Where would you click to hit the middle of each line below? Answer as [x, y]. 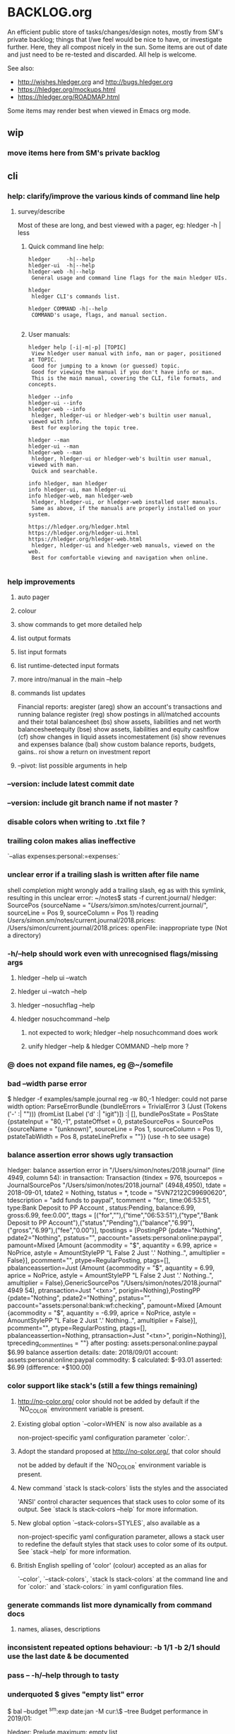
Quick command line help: [66, 246]
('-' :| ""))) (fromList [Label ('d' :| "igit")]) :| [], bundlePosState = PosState [113, 1114]
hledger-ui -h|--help [61, 265]
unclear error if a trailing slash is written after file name [103, 874]
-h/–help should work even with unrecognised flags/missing [113, 954]
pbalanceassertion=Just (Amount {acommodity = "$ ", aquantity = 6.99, [111, 1268]
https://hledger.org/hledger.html [79, 527]
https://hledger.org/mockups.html [67, 89]
